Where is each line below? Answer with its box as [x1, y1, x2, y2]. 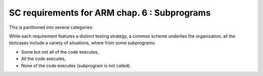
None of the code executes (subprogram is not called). [21, 62, 131, 68]
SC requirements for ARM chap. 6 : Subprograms [9, 7, 211, 18]
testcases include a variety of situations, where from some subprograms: [9, 40, 156, 46]
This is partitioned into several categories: [9, 24, 94, 30]
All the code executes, [21, 56, 66, 62]
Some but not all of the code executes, [21, 49, 99, 55]
